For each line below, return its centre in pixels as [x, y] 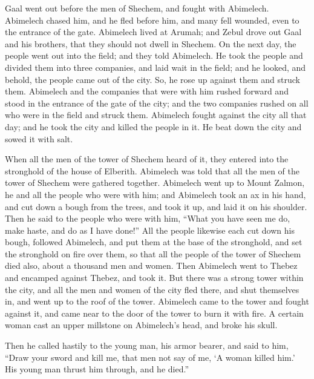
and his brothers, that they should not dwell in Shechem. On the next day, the [151, 43]
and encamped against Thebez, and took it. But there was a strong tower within [154, 278]
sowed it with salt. [39, 138]
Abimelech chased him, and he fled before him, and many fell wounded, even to [152, 20]
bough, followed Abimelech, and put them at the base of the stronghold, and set [154, 242]
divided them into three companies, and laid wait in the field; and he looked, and [155, 67]
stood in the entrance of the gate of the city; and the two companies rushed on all [157, 103]
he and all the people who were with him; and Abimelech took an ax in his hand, [155, 194]
